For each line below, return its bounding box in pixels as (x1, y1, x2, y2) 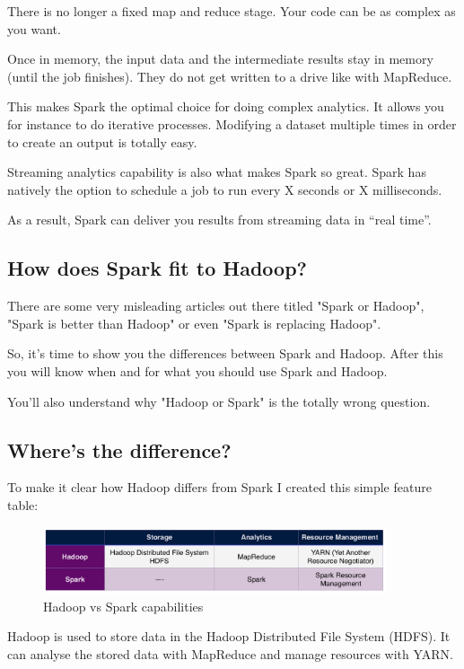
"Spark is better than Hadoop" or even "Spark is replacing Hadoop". (7, 313, 381, 332)
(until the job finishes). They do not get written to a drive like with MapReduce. (7, 66, 452, 85)
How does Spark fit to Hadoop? (7, 254, 307, 282)
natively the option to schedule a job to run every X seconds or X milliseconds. (7, 180, 442, 198)
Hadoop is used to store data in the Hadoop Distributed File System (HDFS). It (7, 627, 451, 646)
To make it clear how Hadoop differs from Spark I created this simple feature (7, 478, 432, 497)
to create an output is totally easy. (7, 132, 197, 151)
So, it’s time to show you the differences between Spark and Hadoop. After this (7, 344, 443, 363)
